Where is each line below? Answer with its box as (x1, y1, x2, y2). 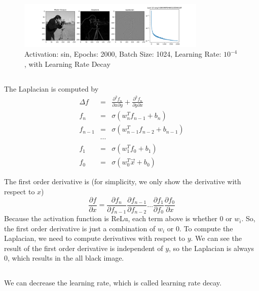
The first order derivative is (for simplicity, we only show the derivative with (4, 176, 241, 187)
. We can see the (191, 233, 242, 243)
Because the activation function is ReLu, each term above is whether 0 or (4, 213, 232, 224)
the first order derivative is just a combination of (4, 223, 156, 233)
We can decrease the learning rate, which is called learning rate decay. (4, 277, 221, 288)
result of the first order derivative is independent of (4, 242, 163, 253)
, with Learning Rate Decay (24, 58, 110, 69)
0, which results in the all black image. (4, 253, 124, 263)
